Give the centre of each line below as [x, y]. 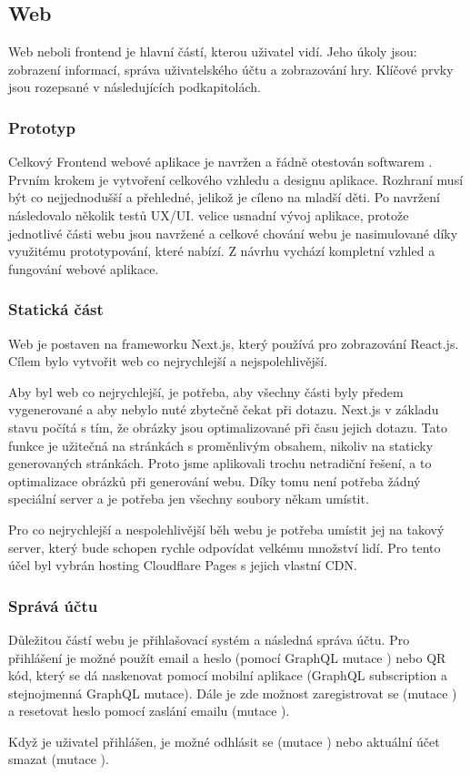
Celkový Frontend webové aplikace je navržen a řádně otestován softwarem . [220, 162]
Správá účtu [53, 605]
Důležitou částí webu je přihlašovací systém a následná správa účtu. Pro [209, 639]
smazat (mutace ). [59, 759]
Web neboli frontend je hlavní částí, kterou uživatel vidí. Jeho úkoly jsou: [213, 51]
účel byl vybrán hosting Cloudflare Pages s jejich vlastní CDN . [183, 565]
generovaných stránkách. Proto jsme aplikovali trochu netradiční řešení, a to [220, 463]
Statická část [56, 309]
